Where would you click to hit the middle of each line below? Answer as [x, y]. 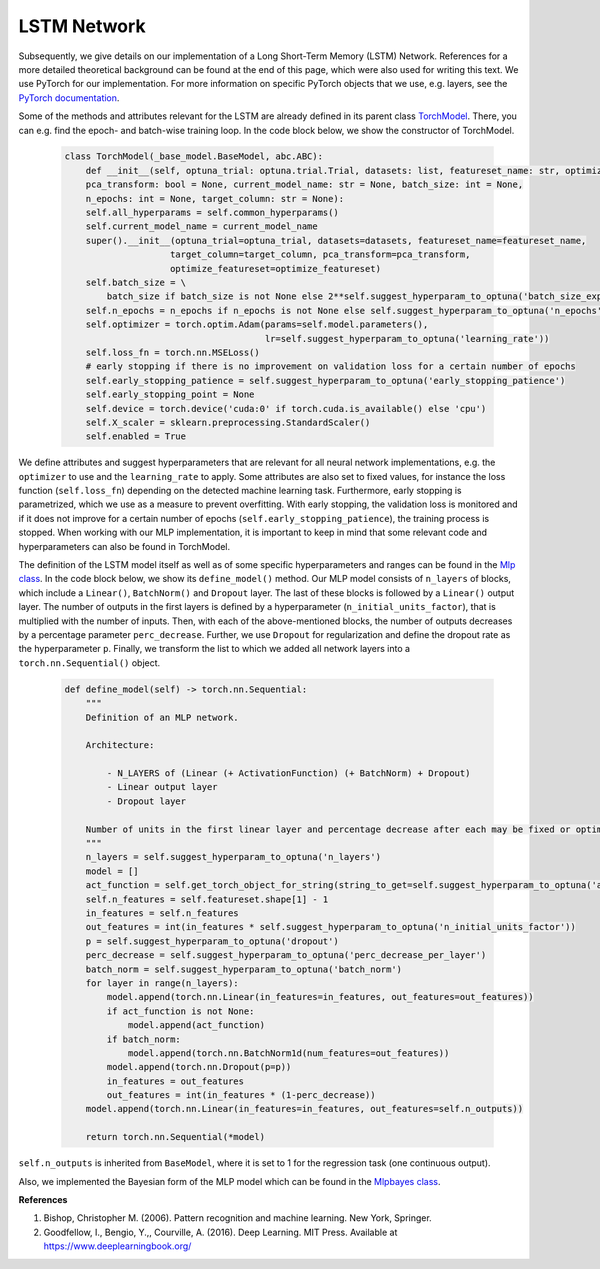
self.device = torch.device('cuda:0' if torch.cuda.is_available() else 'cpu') [286, 408]
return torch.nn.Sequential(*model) [175, 1137]
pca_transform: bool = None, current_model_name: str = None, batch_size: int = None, [304, 184]
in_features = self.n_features [162, 913]
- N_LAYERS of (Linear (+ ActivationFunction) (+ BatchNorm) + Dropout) [288, 773]
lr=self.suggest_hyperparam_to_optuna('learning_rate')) [407, 338]
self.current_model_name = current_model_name [202, 226]
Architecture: [120, 745]
